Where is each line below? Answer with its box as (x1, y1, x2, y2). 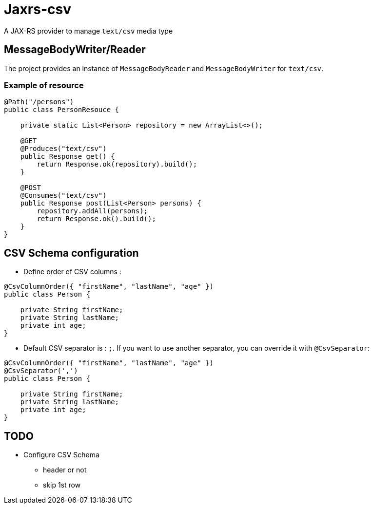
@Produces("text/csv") (20, 145, 107, 153)
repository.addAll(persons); (37, 207, 148, 215)
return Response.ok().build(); (37, 215, 156, 223)
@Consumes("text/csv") (20, 191, 107, 200)
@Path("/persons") (4, 98, 74, 106)
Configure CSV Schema (23, 451, 99, 459)
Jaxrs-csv (4, 1, 71, 18)
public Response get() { (20, 152, 115, 161)
